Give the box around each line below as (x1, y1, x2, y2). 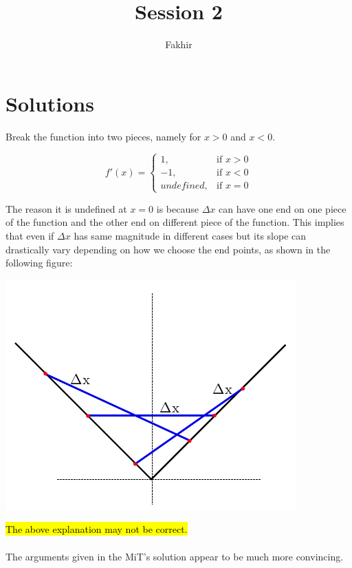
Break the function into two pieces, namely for (5, 129, 201, 143)
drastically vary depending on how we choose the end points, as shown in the (5, 242, 331, 256)
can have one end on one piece (218, 201, 346, 215)
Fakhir (165, 37, 192, 52)
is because (156, 201, 199, 215)
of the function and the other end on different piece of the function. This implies (5, 215, 344, 229)
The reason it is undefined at (5, 201, 127, 215)
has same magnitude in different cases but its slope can (74, 229, 307, 243)
